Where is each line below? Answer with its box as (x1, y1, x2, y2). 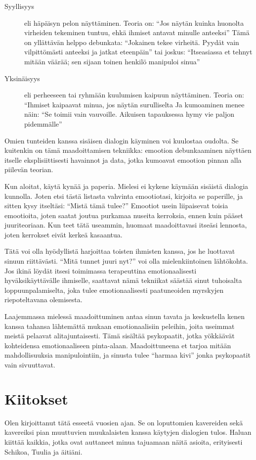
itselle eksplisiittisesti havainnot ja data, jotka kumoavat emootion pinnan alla (4, 154, 242, 165)
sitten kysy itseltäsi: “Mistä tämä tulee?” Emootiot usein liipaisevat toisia (4, 200, 228, 211)
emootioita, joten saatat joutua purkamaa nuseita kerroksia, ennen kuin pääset (4, 210, 244, 220)
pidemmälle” (24, 118, 62, 129)
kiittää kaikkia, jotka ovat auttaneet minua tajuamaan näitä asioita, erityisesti (4, 436, 243, 447)
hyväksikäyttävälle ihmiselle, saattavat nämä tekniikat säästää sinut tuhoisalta (4, 275, 242, 285)
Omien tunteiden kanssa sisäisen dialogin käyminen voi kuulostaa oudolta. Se (4, 135, 239, 145)
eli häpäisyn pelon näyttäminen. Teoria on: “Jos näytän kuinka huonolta (24, 17, 244, 28)
